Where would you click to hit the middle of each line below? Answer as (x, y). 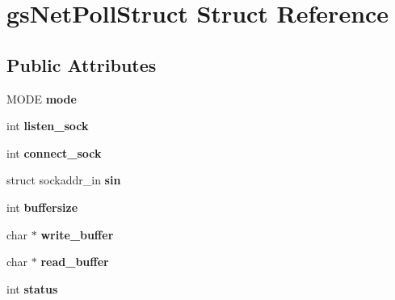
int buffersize (42, 207)
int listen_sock (48, 126)
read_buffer (75, 262)
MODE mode (42, 98)
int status (32, 288)
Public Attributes (82, 64)
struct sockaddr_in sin (64, 180)
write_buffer (77, 234)
